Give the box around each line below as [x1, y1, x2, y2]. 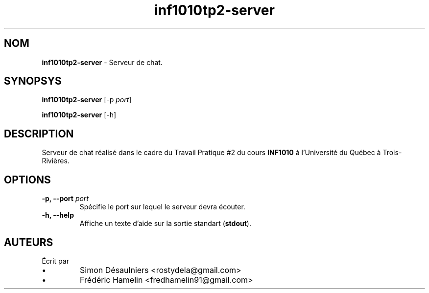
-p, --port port [42, 194, 89, 203]
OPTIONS [4, 173, 51, 186]
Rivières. [42, 157, 70, 165]
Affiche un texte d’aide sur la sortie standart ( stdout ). [79, 219, 251, 228]
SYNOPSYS [4, 75, 62, 88]
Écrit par [42, 256, 69, 265]
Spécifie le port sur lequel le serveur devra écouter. [79, 203, 245, 211]
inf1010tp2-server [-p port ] [42, 95, 132, 104]
